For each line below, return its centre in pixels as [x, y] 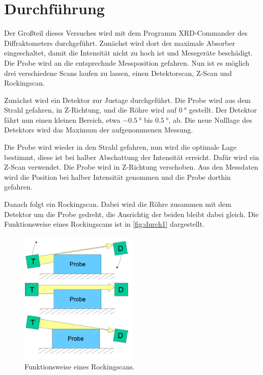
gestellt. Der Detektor [223, 110]
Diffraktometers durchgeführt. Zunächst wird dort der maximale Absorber [120, 43]
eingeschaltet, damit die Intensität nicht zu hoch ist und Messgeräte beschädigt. [128, 53]
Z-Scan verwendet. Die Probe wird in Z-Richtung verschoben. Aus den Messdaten [131, 167]
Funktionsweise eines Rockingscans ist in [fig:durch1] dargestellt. [104, 224]
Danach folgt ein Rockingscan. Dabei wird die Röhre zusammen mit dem [118, 204]
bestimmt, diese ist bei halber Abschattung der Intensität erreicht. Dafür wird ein [131, 157]
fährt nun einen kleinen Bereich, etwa [62, 119]
